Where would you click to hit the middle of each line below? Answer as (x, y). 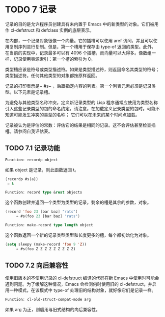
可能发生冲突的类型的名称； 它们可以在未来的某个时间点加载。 (77, 115)
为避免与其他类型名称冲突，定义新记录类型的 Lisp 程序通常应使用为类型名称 (82, 102)
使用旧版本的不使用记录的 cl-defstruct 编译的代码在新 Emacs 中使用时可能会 (82, 278)
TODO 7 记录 (31, 10)
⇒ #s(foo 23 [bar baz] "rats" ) (48, 216)
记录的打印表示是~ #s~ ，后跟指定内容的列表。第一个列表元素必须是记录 (78, 86)
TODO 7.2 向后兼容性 (37, 265)
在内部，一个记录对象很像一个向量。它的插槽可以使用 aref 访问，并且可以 (79, 40)
